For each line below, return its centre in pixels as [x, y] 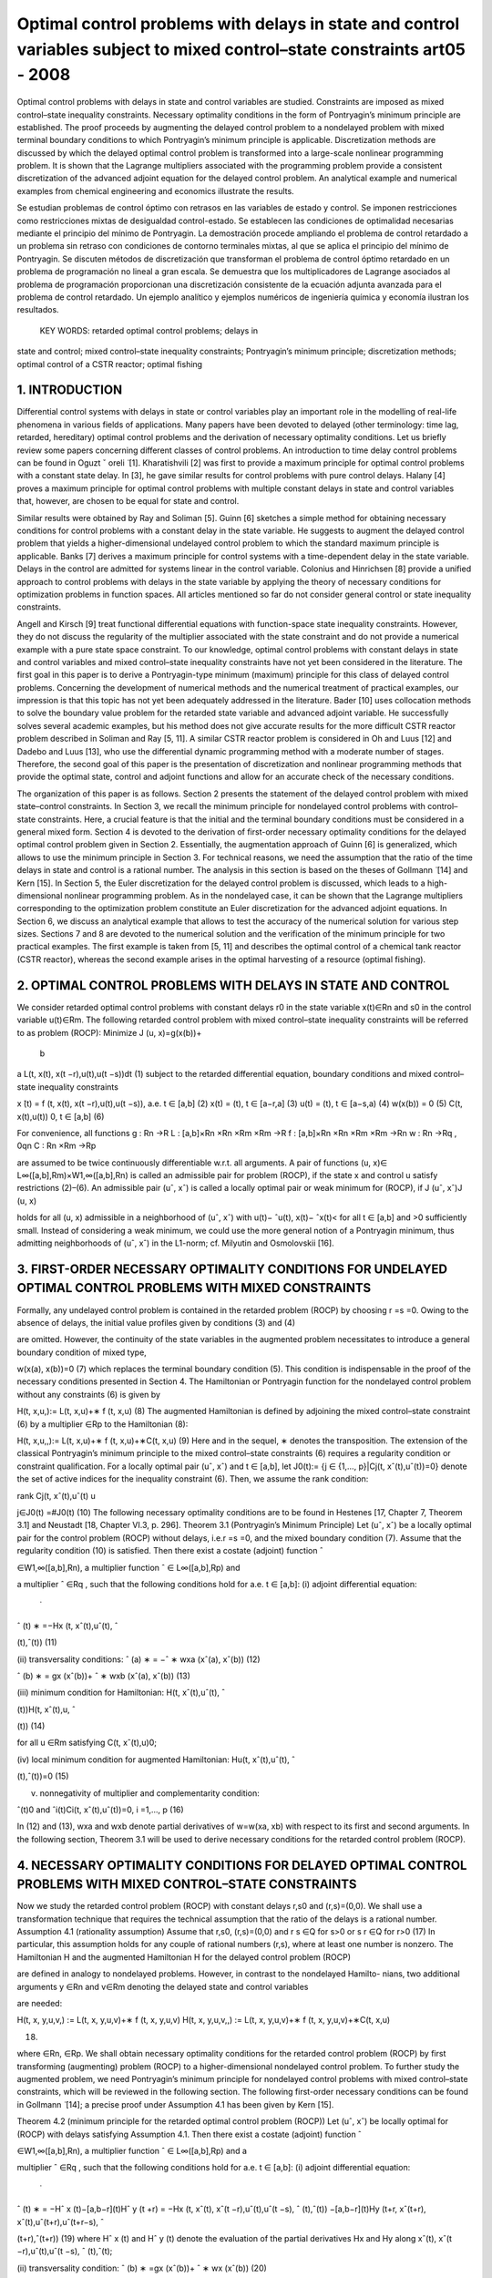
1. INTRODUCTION [70, 390]
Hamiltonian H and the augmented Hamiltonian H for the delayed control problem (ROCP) [184, 1957]
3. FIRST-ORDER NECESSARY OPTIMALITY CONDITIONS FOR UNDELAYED [232, 1269]
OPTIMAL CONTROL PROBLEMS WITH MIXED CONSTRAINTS [194, 1288]
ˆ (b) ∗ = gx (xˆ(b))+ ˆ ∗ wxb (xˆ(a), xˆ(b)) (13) [104, 1676]
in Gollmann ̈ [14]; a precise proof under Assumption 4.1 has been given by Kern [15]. [175, 2104]
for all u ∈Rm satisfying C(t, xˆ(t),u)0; [87, 1743]
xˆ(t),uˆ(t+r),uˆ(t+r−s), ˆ [61, 2222]
